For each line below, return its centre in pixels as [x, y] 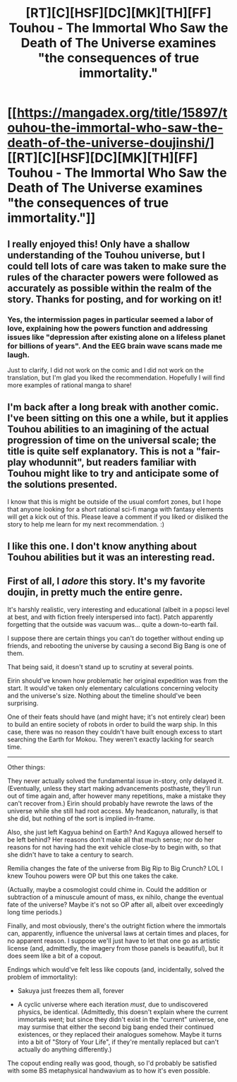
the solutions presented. [62, 484]
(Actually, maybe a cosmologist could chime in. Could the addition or [107, 889]
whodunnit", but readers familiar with [113, 463]
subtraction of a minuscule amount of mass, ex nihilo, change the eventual [115, 897]
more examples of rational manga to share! [69, 385]
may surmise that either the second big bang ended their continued [115, 1027]
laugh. [19, 355]
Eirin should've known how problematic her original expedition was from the [118, 681]
